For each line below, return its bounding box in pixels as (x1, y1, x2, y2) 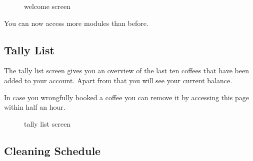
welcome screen (24, 1, 71, 11)
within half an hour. (4, 102, 65, 112)
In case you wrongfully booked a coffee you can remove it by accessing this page (4, 92, 249, 102)
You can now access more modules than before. (4, 17, 148, 28)
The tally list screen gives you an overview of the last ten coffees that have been (4, 65, 249, 76)
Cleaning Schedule (4, 143, 101, 158)
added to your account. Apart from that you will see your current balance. (4, 75, 232, 85)
